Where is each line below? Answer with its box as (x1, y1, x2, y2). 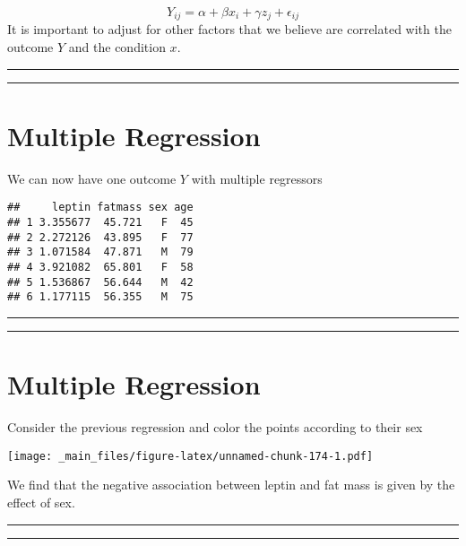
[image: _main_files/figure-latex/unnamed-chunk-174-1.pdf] (7, 449, 374, 463)
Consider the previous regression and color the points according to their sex (7, 418, 423, 437)
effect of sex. (7, 492, 75, 511)
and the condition (68, 38, 166, 56)
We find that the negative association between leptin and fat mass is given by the (7, 475, 455, 494)
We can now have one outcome (7, 169, 177, 187)
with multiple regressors (191, 169, 323, 187)
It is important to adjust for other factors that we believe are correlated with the (7, 20, 452, 39)
